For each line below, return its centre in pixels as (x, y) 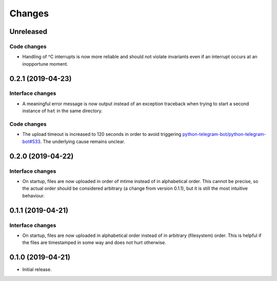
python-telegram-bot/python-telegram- (224, 134)
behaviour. (34, 195)
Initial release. (37, 270)
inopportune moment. (45, 64)
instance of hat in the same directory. (62, 111)
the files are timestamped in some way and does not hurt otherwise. (94, 243)
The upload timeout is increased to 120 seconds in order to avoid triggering (102, 134)
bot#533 (31, 142)
